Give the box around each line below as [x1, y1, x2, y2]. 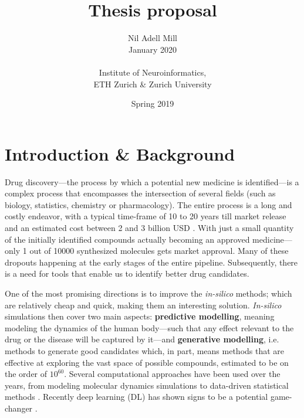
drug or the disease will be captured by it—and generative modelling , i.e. [5, 333, 279, 345]
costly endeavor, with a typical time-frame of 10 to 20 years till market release [5, 210, 286, 222]
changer [5, 402, 33, 414]
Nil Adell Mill [127, 32, 177, 44]
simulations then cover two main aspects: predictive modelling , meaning [5, 310, 275, 322]
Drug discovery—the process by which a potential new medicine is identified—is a [5, 175, 299, 188]
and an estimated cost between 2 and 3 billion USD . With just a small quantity [5, 222, 294, 233]
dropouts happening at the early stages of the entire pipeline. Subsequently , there [5, 256, 298, 268]
